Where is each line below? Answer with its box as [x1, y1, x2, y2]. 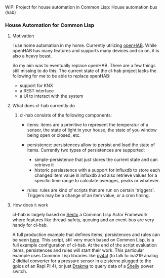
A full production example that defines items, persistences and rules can [12, 232, 160, 238]
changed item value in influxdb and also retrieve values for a [34, 172, 157, 178]
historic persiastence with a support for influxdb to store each [34, 167, 161, 173]
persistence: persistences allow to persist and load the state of [27, 142, 155, 148]
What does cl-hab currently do [12, 103, 75, 109]
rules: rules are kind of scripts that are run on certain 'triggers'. [27, 187, 155, 193]
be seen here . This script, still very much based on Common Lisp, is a [12, 237, 155, 243]
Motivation [12, 33, 35, 39]
